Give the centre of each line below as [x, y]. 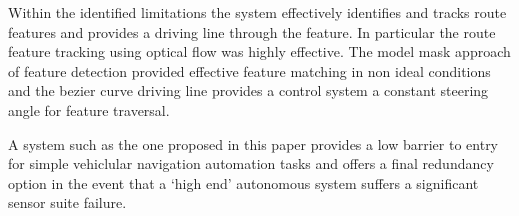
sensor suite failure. [67, 202]
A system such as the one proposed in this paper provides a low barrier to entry [253, 143]
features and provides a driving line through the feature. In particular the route [252, 31]
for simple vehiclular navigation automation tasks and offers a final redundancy [251, 163]
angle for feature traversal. [89, 109]
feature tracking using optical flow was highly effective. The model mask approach [259, 51]
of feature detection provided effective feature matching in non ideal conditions [249, 70]
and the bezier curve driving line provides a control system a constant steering [248, 90]
